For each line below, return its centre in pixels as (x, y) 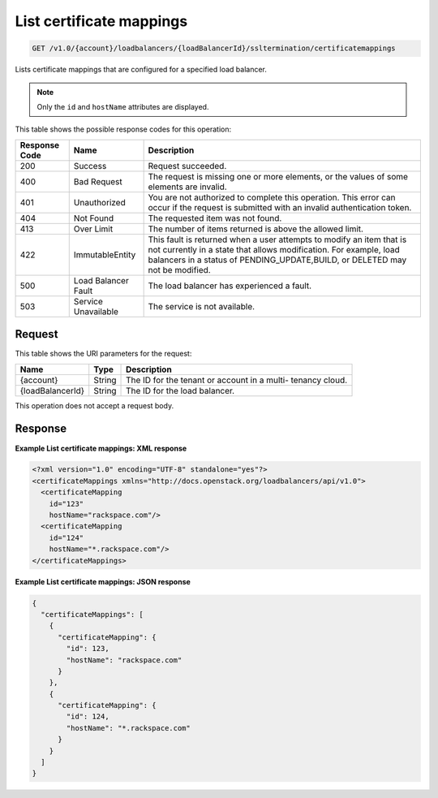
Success (90, 166)
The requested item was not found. (215, 218)
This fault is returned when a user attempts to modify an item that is (277, 239)
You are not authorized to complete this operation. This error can (272, 197)
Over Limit (93, 229)
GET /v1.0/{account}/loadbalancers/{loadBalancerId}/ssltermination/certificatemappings (214, 48)
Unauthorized (99, 202)
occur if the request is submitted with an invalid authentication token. (280, 207)
